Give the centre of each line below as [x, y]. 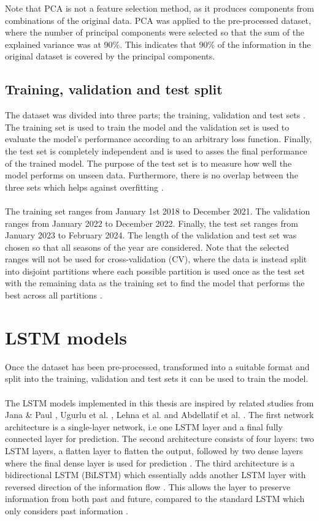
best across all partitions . [54, 295]
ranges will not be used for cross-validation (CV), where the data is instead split [156, 259]
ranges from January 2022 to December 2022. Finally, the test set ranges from [152, 223]
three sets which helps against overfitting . [84, 187]
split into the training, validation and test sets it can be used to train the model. [157, 378]
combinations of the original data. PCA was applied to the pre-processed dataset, [158, 20]
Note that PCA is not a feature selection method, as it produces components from [159, 8]
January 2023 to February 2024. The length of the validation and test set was [151, 235]
